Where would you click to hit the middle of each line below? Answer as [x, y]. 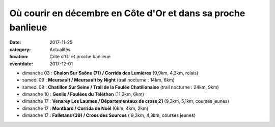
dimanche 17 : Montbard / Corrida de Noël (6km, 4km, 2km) [85, 108]
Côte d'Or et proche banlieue [80, 57]
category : [20, 49]
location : [19, 57]
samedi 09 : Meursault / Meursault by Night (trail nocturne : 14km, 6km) [99, 80]
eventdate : [21, 64]
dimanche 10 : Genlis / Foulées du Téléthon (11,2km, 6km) [83, 94]
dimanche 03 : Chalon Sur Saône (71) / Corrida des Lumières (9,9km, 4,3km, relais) [110, 73]
